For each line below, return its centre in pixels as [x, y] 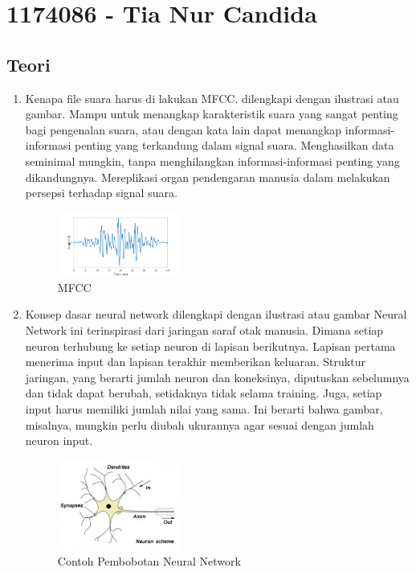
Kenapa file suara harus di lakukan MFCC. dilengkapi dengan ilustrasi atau [212, 98]
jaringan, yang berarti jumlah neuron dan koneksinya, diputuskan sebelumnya [217, 377]
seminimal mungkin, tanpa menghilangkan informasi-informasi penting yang [212, 160]
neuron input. [59, 440]
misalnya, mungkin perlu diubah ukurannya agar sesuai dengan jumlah [200, 424]
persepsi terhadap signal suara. [101, 193]
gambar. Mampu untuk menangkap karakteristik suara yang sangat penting [212, 114]
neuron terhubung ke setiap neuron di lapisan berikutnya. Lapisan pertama [210, 346]
